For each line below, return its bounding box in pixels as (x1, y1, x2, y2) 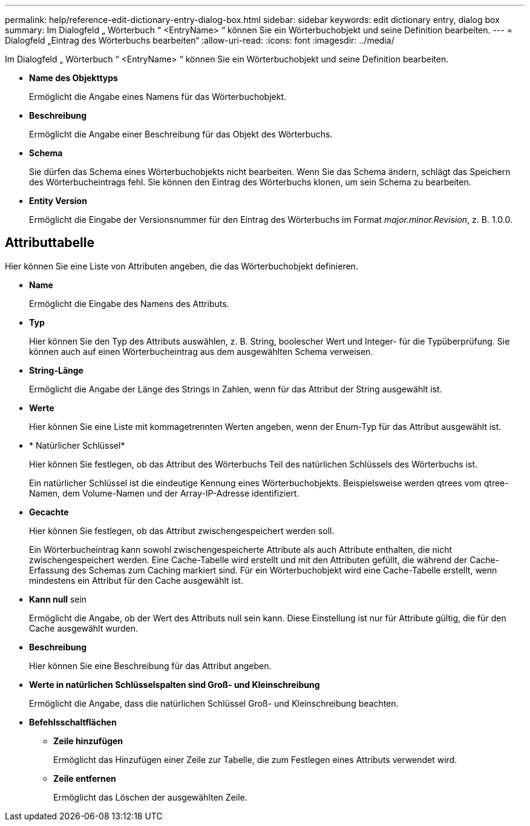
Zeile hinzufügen (53, 735, 123, 746)
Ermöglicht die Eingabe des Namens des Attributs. (29, 298, 229, 309)
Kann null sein (29, 593, 87, 604)
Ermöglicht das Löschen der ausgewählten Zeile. (53, 791, 247, 802)
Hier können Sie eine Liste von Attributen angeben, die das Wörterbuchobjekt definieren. (5, 260, 358, 271)
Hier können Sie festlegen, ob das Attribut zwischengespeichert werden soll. (29, 525, 335, 536)
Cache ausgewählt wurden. (29, 623, 139, 633)
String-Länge (29, 365, 83, 375)
